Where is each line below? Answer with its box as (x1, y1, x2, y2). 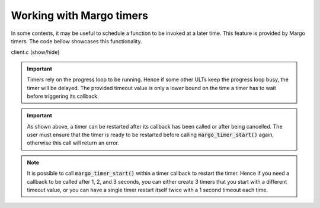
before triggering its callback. (27, 92, 99, 100)
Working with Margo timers (11, 9, 148, 22)
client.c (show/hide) (11, 49, 60, 56)
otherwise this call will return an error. (27, 139, 120, 146)
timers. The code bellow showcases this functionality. (11, 37, 142, 44)
